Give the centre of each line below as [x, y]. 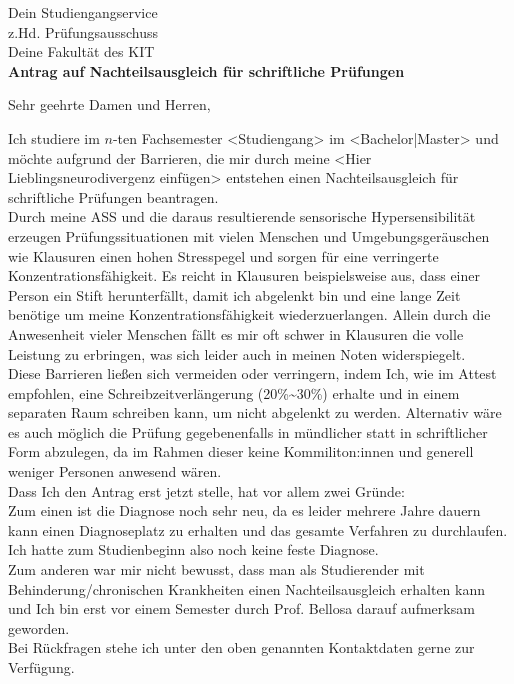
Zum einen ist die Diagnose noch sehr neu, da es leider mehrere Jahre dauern [244, 510]
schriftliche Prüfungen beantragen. [113, 196]
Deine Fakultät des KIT [81, 51]
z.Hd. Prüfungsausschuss [83, 31]
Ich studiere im [54, 137]
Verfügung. [41, 667]
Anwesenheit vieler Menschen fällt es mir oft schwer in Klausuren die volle [236, 333]
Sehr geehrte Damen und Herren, [109, 104]
